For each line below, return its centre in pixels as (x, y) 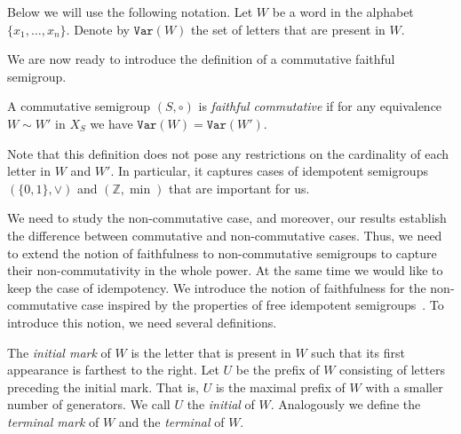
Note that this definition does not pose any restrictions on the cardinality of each (228, 153)
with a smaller (404, 387)
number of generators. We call (89, 404)
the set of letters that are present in (288, 29)
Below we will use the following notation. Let (130, 12)
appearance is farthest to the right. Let (113, 370)
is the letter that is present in (211, 352)
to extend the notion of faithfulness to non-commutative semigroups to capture (222, 253)
